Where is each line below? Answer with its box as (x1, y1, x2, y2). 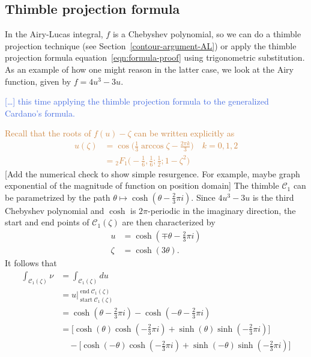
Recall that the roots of (5, 127, 91, 139)
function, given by (5, 75, 71, 87)
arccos (141, 142, 164, 151)
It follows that (5, 257, 57, 269)
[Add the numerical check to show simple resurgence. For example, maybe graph (5, 167, 300, 180)
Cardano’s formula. (5, 106, 75, 119)
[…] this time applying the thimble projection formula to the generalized (5, 95, 269, 108)
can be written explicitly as (134, 127, 235, 139)
